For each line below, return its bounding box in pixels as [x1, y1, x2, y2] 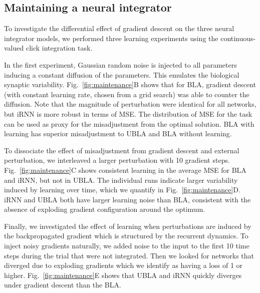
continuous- [220, 33, 256, 43]
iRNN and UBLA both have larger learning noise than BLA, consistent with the [4, 194, 251, 204]
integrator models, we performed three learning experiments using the [4, 33, 218, 43]
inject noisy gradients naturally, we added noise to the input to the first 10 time [4, 240, 249, 251]
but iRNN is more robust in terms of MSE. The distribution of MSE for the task [4, 108, 252, 119]
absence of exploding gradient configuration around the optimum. [4, 204, 205, 214]
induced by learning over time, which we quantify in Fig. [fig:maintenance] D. [4, 184, 240, 195]
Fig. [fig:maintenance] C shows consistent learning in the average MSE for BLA [4, 164, 246, 175]
